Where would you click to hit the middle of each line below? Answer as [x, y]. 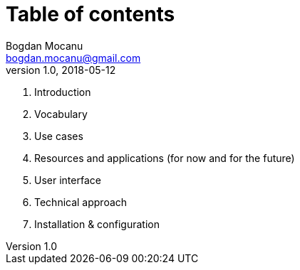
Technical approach [81, 202]
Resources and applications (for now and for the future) [165, 158]
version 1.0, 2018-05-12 [61, 70]
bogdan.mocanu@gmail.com [73, 58]
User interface [68, 180]
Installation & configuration [97, 224]
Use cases [59, 136]
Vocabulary [61, 114]
